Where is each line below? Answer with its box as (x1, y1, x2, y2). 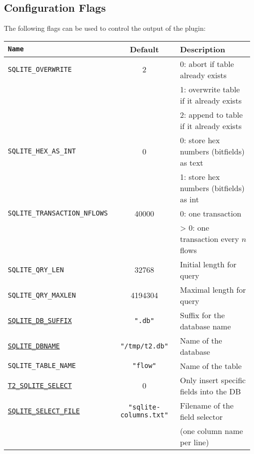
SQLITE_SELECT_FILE (8, 407, 80, 415)
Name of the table (180, 360, 242, 371)
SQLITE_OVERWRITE (8, 65, 72, 73)
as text (180, 156, 204, 168)
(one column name (180, 425, 243, 436)
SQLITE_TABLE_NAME (8, 362, 76, 370)
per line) (180, 436, 209, 448)
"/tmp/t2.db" (120, 342, 169, 350)
